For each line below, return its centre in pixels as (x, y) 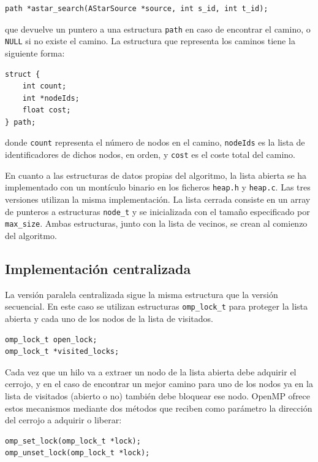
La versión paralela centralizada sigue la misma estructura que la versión (142, 294)
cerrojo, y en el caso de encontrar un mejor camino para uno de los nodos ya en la (159, 384)
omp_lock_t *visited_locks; (62, 352)
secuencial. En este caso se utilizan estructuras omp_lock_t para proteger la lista (157, 306)
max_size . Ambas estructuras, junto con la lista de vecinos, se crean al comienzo (156, 223)
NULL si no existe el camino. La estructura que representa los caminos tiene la (150, 41)
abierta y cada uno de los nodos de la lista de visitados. (109, 318)
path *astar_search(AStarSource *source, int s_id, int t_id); (137, 9)
